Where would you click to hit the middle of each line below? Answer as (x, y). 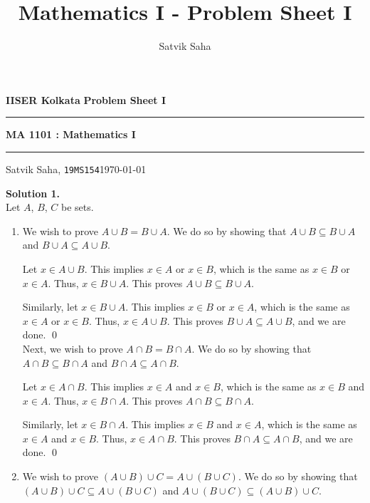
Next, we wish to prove (73, 348)
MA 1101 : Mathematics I (71, 134)
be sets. (78, 207)
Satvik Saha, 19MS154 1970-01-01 (76, 168)
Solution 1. (33, 193)
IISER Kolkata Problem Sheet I (86, 99)
